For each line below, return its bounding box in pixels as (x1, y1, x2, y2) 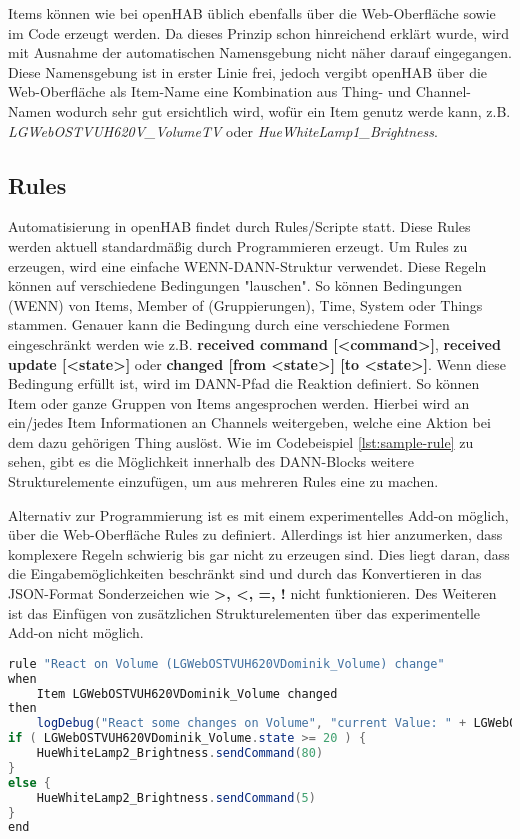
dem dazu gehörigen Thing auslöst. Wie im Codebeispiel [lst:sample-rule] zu (8, 431, 474, 452)
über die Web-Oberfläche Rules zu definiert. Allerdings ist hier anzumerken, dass (8, 524, 503, 545)
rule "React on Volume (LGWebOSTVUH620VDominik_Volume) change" (8, 656, 445, 671)
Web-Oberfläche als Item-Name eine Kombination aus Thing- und (8, 81, 412, 102)
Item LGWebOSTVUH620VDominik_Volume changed (36, 686, 338, 701)
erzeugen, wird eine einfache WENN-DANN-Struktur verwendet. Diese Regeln (8, 255, 487, 276)
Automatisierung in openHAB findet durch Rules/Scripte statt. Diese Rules (8, 216, 471, 237)
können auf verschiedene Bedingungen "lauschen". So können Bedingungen (8, 275, 463, 296)
